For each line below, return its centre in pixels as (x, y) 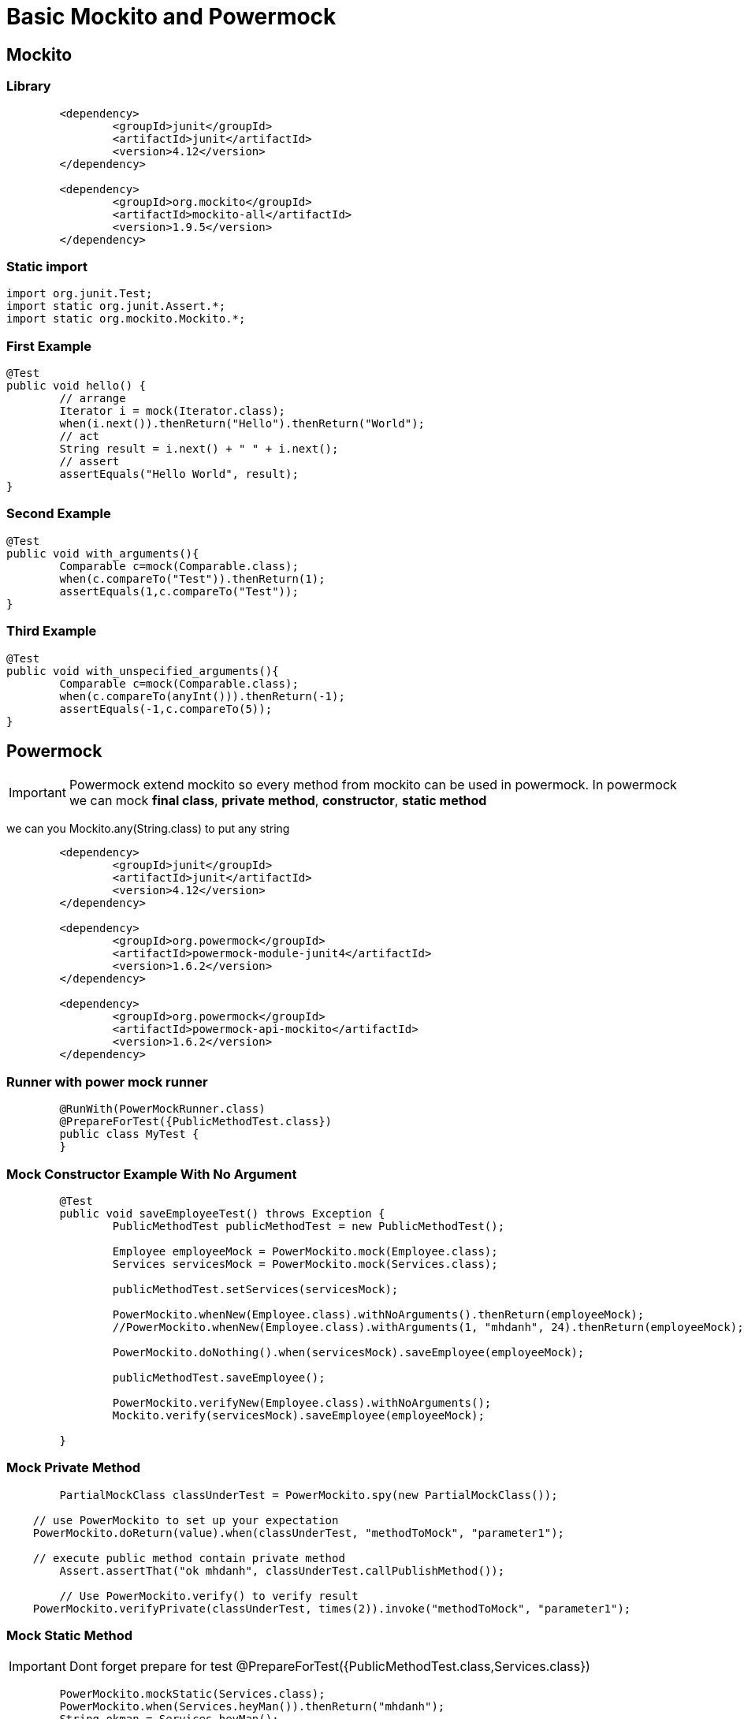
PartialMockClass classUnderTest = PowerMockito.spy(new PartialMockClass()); (309, 1495)
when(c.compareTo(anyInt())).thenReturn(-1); (202, 696)
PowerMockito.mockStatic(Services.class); (192, 1694)
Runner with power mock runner (107, 1081)
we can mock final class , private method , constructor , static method (278, 801)
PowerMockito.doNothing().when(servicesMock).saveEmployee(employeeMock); (348, 1352)
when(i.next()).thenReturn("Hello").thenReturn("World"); (242, 424)
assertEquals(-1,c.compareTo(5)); (166, 708)
